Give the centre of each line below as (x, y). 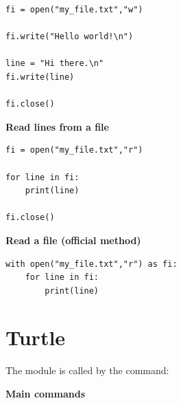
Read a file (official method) (73, 240)
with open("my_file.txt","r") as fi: (92, 264)
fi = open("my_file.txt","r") (74, 150)
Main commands (45, 393)
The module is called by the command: (87, 370)
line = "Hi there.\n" (55, 64)
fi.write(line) (40, 77)
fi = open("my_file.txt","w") (74, 10)
